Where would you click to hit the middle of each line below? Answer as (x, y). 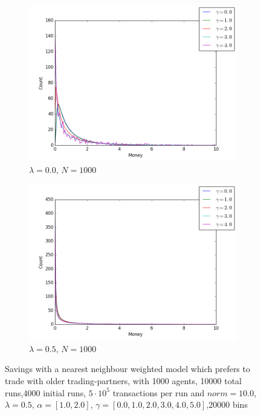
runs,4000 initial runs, (46, 392)
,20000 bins (227, 404)
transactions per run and (159, 392)
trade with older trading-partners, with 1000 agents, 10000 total (123, 380)
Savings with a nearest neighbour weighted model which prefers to (127, 369)
